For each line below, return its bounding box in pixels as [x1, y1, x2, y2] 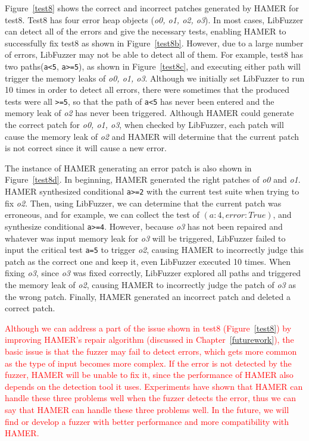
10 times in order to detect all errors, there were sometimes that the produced [5, 83, 290, 96]
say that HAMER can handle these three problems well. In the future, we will [5, 403, 289, 415]
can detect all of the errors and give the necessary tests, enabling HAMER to [5, 25, 286, 37]
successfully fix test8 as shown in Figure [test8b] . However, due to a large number [5, 36, 304, 49]
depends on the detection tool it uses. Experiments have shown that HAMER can [5, 380, 303, 392]
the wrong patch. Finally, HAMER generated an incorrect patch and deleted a [5, 290, 291, 302]
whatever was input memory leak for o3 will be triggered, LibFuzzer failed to [5, 232, 286, 244]
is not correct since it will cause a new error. [5, 142, 167, 154]
